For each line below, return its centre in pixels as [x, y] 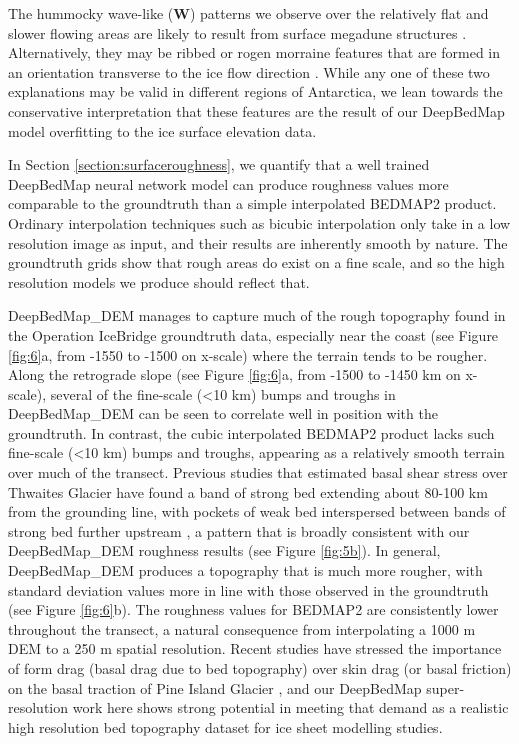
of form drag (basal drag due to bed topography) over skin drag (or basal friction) [260, 668]
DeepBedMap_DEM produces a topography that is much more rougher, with [245, 570]
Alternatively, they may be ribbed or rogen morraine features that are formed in [254, 52]
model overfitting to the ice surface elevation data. [162, 130]
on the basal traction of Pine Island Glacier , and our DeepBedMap [215, 687]
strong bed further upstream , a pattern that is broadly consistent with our [239, 530]
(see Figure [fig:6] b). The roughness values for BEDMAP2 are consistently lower [253, 609]
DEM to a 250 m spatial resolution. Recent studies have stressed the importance [255, 648]
